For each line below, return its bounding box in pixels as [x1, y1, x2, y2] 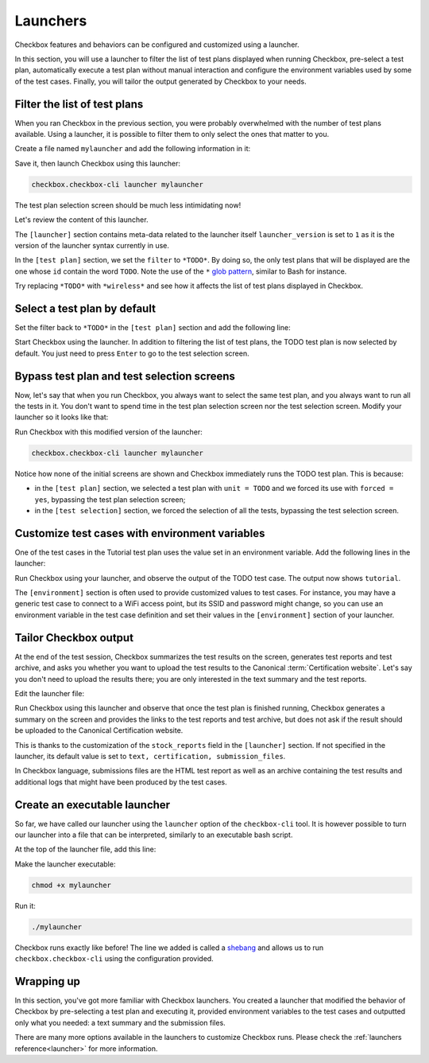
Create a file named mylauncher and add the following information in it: [14, 144, 251, 154]
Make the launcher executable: [14, 859, 116, 869]
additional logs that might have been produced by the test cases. [14, 777, 227, 787]
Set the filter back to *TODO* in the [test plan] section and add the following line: [14, 323, 291, 333]
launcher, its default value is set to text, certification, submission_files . [14, 751, 286, 761]
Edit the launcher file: [14, 688, 85, 698]
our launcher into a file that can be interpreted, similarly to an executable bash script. [14, 830, 293, 839]
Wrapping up [14, 975, 81, 988]
